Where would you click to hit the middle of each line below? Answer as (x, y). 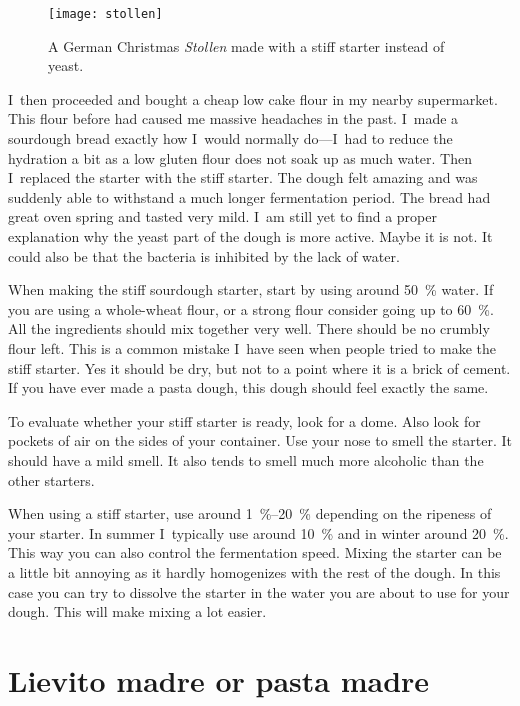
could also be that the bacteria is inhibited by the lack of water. (204, 255)
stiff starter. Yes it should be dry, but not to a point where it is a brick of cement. (259, 367)
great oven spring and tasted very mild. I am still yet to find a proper (222, 216)
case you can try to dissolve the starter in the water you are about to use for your (259, 591)
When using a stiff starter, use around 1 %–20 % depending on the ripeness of (250, 513)
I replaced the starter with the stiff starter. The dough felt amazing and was (243, 177)
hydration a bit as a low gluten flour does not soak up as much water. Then (240, 157)
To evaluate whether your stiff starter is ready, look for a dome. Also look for (244, 420)
